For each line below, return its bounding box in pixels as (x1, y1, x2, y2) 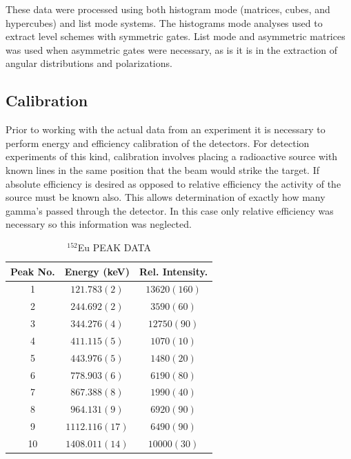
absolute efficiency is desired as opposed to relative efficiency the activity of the (6, 176, 341, 191)
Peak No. (10, 264, 55, 278)
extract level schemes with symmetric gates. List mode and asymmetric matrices (6, 29, 345, 43)
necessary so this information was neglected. (6, 217, 192, 231)
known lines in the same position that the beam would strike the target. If (6, 162, 319, 177)
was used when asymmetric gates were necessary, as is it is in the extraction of (6, 42, 338, 57)
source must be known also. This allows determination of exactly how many (6, 190, 325, 204)
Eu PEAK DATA (77, 240, 151, 254)
